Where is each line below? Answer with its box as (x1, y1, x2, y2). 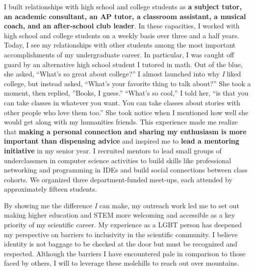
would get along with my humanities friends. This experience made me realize (4, 117, 238, 127)
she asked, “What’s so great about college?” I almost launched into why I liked (4, 69, 241, 79)
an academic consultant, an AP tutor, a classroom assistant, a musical (4, 11, 246, 21)
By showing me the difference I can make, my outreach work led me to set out (4, 200, 239, 210)
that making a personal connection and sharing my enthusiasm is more (4, 126, 247, 136)
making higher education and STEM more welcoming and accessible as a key (4, 210, 235, 220)
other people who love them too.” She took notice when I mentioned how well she (4, 107, 249, 117)
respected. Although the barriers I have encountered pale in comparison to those (4, 248, 246, 258)
